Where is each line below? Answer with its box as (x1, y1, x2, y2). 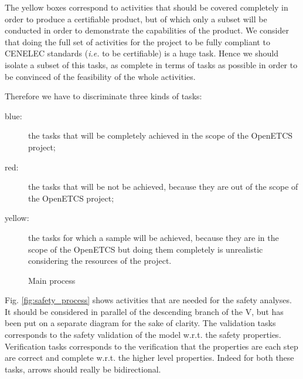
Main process (28, 274, 76, 286)
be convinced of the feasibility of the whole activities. (5, 70, 196, 82)
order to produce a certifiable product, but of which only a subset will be (5, 12, 267, 25)
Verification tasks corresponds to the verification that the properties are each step (5, 340, 298, 352)
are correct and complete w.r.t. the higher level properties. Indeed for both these (5, 351, 294, 364)
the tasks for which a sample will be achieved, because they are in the (28, 231, 279, 243)
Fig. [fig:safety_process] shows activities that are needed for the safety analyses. (5, 294, 292, 306)
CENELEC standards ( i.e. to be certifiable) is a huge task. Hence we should (5, 47, 279, 59)
